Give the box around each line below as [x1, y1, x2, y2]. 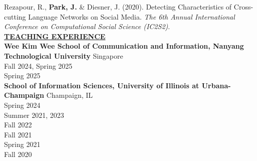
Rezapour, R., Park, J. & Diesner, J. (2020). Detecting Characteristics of [4, 2, 232, 12]
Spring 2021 [4, 139, 41, 149]
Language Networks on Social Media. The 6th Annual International [28, 11, 235, 22]
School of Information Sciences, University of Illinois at [4, 80, 199, 90]
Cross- [233, 2, 253, 12]
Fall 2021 [4, 129, 32, 139]
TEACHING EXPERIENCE [4, 31, 106, 41]
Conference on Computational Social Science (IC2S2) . [4, 21, 170, 32]
